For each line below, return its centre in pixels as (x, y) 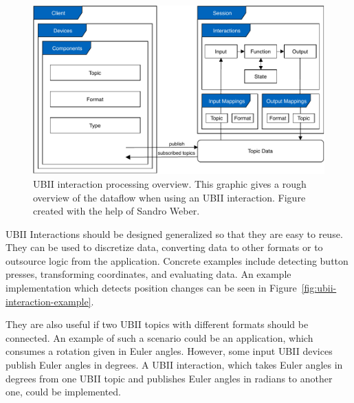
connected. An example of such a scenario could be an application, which (159, 337)
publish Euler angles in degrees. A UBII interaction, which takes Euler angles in (174, 365)
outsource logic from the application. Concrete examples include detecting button (177, 260)
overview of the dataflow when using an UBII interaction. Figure (169, 197)
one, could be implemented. (63, 392)
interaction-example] (48, 301)
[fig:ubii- (319, 288)
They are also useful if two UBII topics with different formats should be (157, 324)
